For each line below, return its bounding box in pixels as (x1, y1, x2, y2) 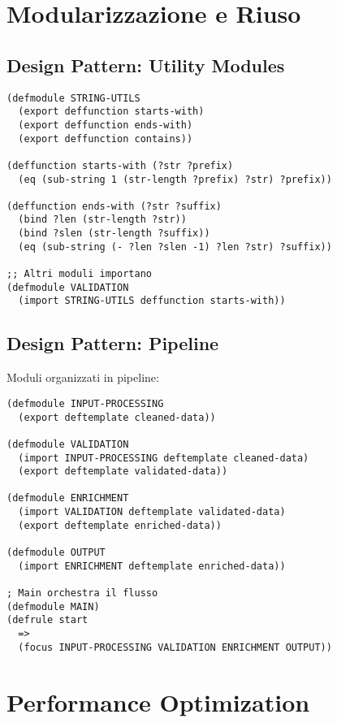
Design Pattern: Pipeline (6, 331, 219, 356)
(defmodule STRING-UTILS (6, 92, 140, 104)
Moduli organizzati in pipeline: (6, 369, 159, 386)
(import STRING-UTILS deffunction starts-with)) (18, 295, 286, 307)
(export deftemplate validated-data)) (18, 465, 228, 478)
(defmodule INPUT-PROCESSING (6, 397, 164, 409)
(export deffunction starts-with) (18, 106, 205, 118)
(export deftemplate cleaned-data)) (18, 411, 216, 423)
